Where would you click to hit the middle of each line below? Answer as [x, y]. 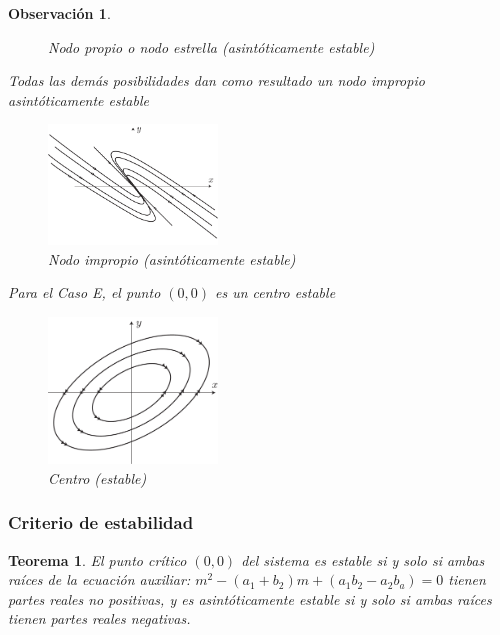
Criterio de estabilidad [101, 522]
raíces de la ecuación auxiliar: [99, 579]
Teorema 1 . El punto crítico [97, 559]
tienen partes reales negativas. [99, 618]
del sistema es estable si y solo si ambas [363, 559]
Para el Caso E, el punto [84, 292]
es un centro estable [275, 292]
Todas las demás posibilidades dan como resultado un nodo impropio [216, 80]
